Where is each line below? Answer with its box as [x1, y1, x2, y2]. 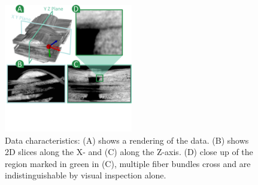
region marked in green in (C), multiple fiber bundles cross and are [5, 157, 251, 169]
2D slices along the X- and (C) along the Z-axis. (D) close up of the [5, 145, 253, 158]
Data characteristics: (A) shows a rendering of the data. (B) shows [5, 134, 249, 146]
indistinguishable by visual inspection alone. [5, 169, 166, 181]
